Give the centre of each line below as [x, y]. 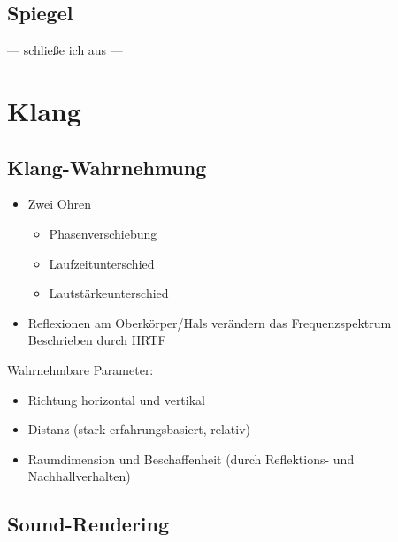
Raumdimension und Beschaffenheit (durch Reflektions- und [191, 458]
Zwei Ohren [60, 204]
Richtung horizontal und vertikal [116, 399]
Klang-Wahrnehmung [107, 167]
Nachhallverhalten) [79, 476]
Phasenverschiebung [103, 233]
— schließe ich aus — [65, 50]
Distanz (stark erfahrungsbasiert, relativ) [139, 429]
